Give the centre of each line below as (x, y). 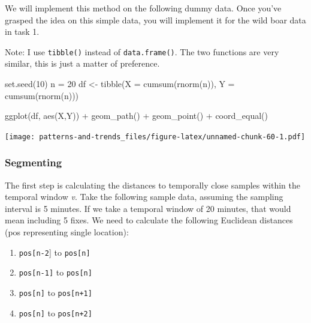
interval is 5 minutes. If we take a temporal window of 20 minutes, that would (148, 208)
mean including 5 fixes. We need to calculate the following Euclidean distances (149, 220)
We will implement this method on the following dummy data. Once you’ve (143, 8)
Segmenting (34, 162)
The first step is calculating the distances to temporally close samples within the (153, 185)
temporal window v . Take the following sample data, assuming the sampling (144, 197)
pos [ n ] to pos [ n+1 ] (55, 292)
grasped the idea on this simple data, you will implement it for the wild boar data (155, 20)
